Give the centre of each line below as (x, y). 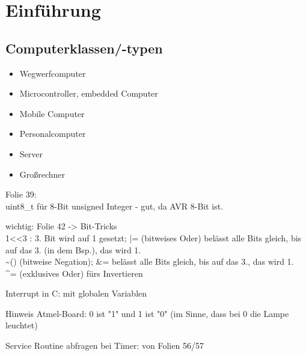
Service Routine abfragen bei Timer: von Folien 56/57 (105, 345)
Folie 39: (21, 194)
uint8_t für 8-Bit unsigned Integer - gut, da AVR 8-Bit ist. (115, 206)
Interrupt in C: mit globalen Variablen (76, 293)
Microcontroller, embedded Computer (89, 93)
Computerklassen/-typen (84, 48)
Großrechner (42, 174)
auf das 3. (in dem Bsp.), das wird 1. (73, 249)
